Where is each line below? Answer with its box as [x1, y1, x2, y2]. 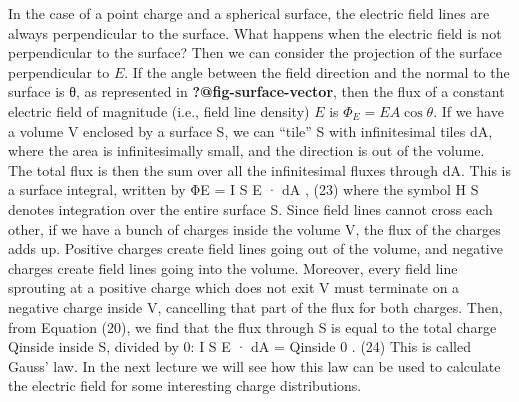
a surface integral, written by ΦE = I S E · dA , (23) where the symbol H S [8, 179, 479, 200]
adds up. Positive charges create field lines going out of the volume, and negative [8, 238, 503, 259]
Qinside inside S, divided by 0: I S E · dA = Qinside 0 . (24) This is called [8, 336, 471, 357]
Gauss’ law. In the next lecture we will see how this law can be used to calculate [8, 355, 501, 376]
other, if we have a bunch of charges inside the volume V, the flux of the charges [8, 218, 501, 239]
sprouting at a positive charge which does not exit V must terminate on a [8, 277, 460, 298]
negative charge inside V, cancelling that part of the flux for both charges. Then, [8, 296, 503, 317]
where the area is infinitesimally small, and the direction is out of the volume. [8, 140, 485, 161]
